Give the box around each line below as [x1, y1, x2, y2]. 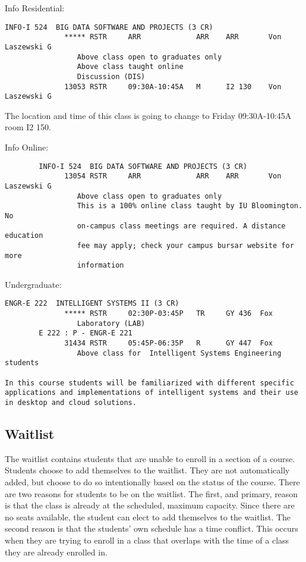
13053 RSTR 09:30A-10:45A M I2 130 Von [64, 82, 282, 91]
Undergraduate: [5, 278, 62, 290]
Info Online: [5, 141, 49, 153]
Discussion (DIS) [77, 72, 146, 81]
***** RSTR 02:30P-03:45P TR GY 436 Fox [64, 309, 273, 318]
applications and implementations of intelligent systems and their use [5, 388, 298, 397]
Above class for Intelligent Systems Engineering [77, 348, 282, 357]
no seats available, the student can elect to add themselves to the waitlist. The [5, 510, 291, 523]
